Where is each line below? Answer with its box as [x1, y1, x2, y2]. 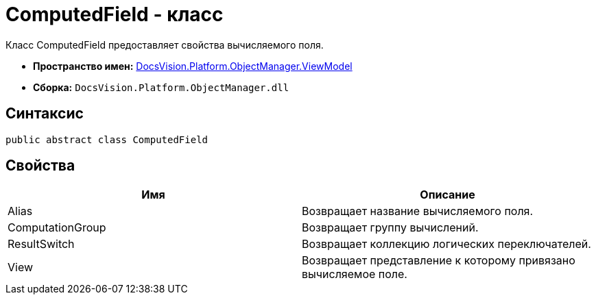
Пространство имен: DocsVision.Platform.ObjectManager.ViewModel [33, 60, 353, 72]
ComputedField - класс [5, 3, 224, 26]
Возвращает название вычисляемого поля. [302, 204, 534, 218]
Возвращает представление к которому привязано [302, 253, 575, 268]
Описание [420, 188, 475, 202]
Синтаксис [5, 105, 84, 123]
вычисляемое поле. [302, 267, 407, 282]
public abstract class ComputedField [5, 134, 208, 145]
